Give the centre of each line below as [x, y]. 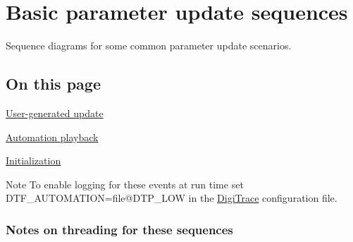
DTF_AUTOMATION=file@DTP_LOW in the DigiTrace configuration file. [172, 198]
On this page [53, 84]
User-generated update [55, 113]
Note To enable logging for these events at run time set [125, 184]
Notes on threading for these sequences [119, 229]
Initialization [33, 161]
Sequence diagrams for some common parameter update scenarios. [149, 46]
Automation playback [52, 137]
